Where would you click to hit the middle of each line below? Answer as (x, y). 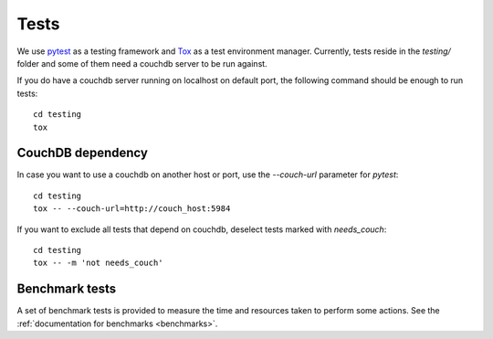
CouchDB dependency (82, 153)
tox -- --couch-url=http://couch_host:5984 (132, 209)
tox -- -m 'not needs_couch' (98, 263)
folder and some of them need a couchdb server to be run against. (142, 63)
